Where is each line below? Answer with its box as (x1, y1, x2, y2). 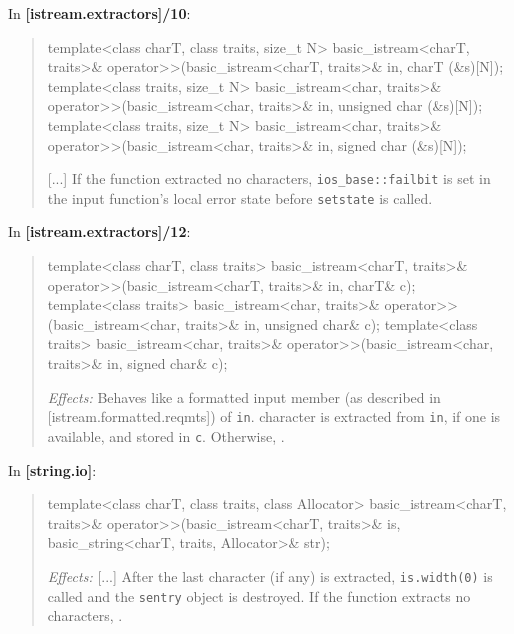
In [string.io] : (8, 459, 97, 480)
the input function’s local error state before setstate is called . (47, 187, 433, 208)
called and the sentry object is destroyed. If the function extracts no (47, 585, 471, 606)
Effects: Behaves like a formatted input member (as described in (47, 386, 441, 407)
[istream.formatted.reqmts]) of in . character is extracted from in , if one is (47, 406, 501, 427)
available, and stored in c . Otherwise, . (47, 425, 285, 446)
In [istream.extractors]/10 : (8, 3, 191, 23)
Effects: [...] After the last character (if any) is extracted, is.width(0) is (47, 565, 493, 586)
